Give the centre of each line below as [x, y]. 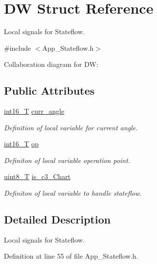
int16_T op [21, 144]
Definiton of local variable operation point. [67, 160]
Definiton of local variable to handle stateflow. [73, 193]
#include [18, 48]
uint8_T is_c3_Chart [37, 176]
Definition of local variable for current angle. [71, 127]
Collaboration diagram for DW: [51, 64]
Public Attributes [49, 91]
